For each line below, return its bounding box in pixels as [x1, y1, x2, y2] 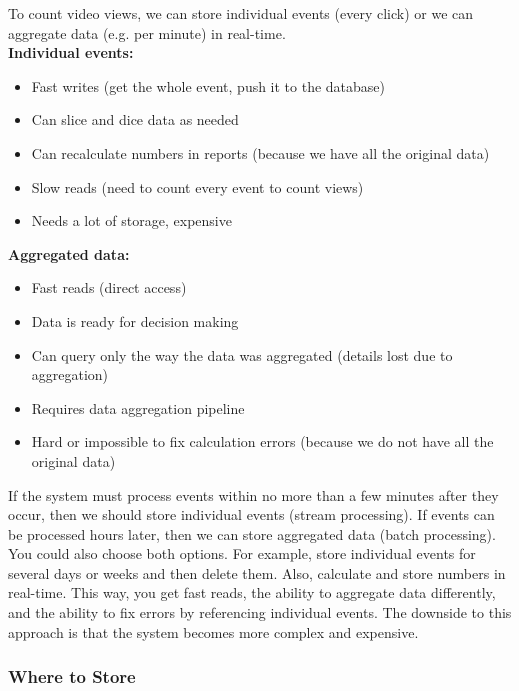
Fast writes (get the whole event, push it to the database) [31, 75, 386, 96]
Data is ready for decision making [31, 310, 239, 331]
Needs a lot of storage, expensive [31, 210, 232, 231]
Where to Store [8, 664, 136, 689]
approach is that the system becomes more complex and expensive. [8, 621, 419, 642]
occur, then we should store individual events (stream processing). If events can [8, 504, 495, 525]
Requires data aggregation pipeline [31, 397, 245, 418]
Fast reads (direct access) [31, 277, 187, 298]
